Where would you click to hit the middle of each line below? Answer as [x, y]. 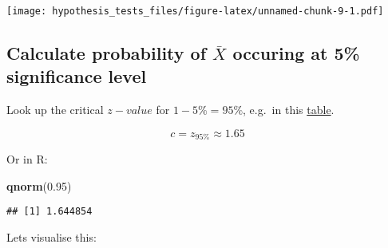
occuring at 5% [296, 53]
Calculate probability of [107, 53]
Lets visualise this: [51, 237]
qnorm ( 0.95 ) [39, 185]
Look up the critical [55, 110]
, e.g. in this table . [289, 110]
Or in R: [27, 159]
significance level [77, 76]
